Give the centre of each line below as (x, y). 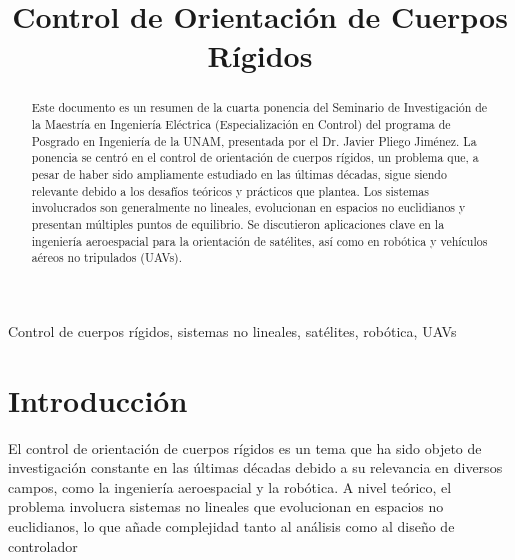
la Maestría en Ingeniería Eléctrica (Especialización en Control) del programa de (241, 124)
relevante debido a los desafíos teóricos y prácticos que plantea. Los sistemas (230, 190)
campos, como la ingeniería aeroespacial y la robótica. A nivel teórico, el (230, 486)
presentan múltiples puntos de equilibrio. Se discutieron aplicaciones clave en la (238, 223)
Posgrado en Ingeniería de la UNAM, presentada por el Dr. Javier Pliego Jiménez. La (254, 140)
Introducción (98, 399)
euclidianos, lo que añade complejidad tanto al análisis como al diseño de (231, 526)
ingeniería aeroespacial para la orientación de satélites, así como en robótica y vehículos (259, 240)
